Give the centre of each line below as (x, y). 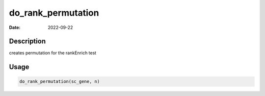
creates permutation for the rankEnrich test (53, 53)
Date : (15, 27)
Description (27, 41)
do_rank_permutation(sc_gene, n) (60, 82)
